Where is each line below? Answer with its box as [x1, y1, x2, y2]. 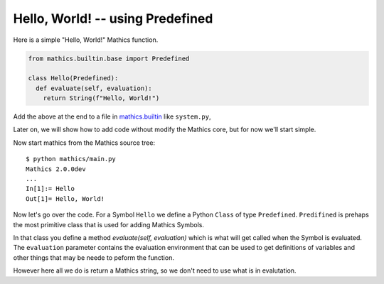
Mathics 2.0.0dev [26, 165, 86, 173]
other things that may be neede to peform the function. [13, 253, 174, 262]
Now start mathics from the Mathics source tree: [13, 138, 156, 147]
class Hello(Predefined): [28, 75, 119, 82]
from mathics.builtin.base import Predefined [28, 54, 190, 62]
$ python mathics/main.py [26, 155, 117, 163]
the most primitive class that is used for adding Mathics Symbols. [13, 220, 205, 229]
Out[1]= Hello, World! [26, 195, 105, 202]
